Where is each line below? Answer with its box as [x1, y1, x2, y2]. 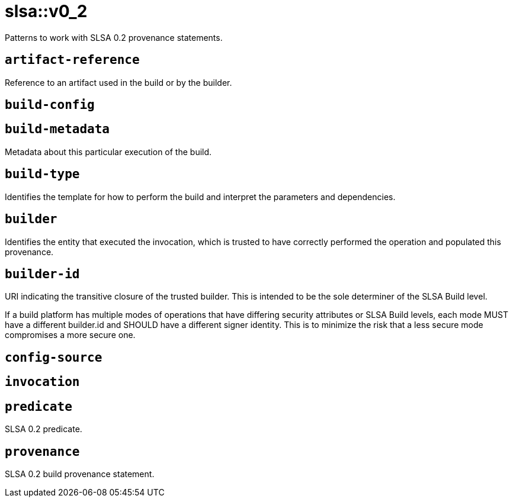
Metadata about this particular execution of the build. [5, 146, 212, 157]
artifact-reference [5, 53, 140, 67]
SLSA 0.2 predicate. [5, 424, 82, 435]
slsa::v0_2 [5, 1, 88, 21]
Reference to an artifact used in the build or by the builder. [5, 77, 232, 88]
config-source [5, 350, 102, 365]
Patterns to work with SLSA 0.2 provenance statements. [5, 32, 223, 43]
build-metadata [5, 122, 110, 137]
